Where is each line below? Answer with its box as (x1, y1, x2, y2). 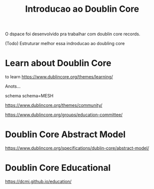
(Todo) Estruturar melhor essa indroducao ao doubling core (5, 41, 125, 47)
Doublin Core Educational (5, 163, 111, 173)
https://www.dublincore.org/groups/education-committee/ (5, 112, 123, 118)
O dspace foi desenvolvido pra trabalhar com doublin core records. (5, 31, 140, 37)
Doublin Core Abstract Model (5, 129, 126, 140)
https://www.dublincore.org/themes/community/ (5, 102, 103, 108)
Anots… (5, 83, 21, 89)
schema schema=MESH (5, 93, 54, 99)
